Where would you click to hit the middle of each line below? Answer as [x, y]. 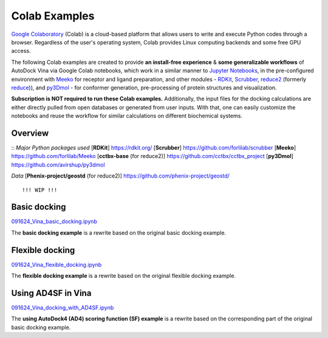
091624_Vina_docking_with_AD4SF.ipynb [63, 308]
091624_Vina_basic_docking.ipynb [54, 221]
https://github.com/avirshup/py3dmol [58, 165]
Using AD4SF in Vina [51, 293]
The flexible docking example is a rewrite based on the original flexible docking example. [124, 276]
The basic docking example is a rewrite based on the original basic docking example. [119, 233]
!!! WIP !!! [40, 190]
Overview [30, 133]
